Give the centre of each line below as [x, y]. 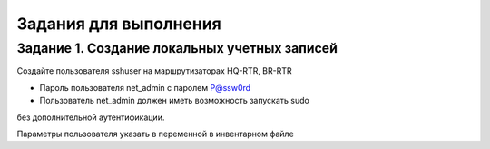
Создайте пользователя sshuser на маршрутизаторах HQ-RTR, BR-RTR [154, 71]
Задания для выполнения [119, 24]
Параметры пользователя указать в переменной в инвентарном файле [155, 134]
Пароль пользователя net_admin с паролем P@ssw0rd [145, 87]
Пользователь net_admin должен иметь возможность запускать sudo [175, 101]
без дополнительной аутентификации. [91, 117]
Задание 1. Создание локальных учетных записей [177, 48]
